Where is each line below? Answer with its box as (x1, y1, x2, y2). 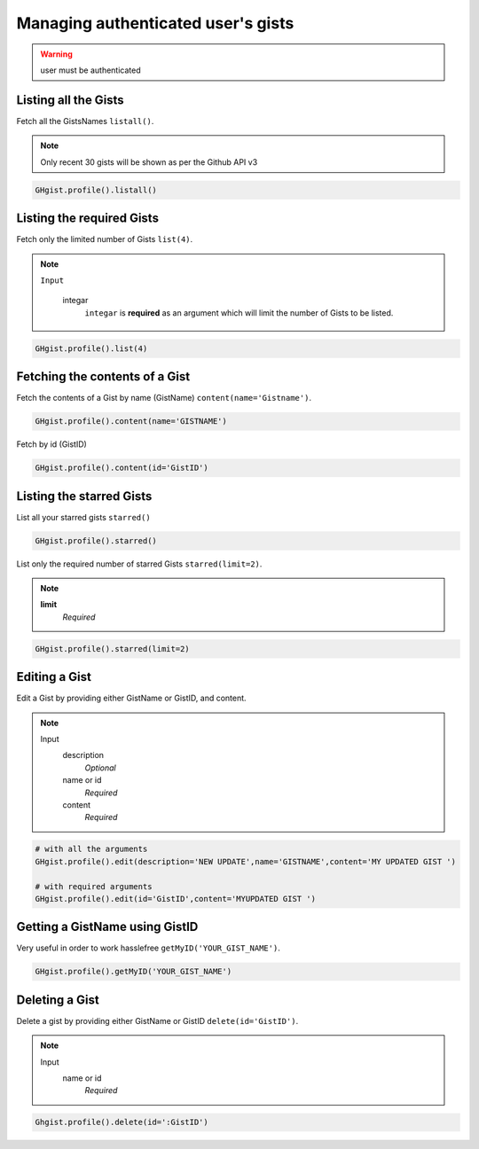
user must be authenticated (40, 65, 141, 75)
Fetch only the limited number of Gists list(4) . (16, 234, 193, 245)
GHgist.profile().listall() (35, 184, 157, 195)
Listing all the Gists (16, 92, 124, 107)
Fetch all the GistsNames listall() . (16, 115, 154, 126)
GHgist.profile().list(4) (35, 343, 148, 354)
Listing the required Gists (16, 211, 160, 226)
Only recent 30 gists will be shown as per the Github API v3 (40, 156, 258, 168)
